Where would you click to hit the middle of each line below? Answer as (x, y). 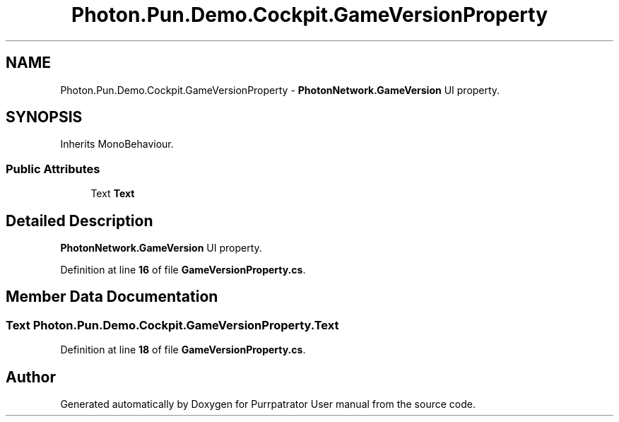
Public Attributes (53, 169)
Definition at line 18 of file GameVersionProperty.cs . (183, 350)
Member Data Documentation (112, 297)
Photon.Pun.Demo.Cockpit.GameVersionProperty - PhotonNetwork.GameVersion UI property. (280, 90)
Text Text (113, 194)
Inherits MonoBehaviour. (117, 144)
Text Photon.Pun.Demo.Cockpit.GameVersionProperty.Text (172, 325)
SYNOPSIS (44, 117)
